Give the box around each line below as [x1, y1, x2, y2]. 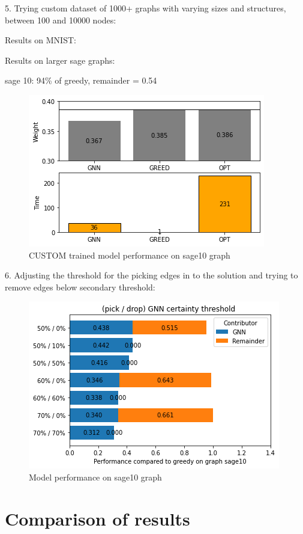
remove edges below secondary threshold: [5, 280, 155, 293]
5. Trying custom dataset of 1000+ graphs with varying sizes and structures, [5, 2, 286, 14]
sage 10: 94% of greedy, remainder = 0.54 [5, 74, 157, 87]
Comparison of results [5, 506, 190, 530]
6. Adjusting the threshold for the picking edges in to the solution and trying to [5, 269, 298, 281]
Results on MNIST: [5, 34, 76, 46]
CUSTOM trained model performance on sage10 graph [29, 248, 230, 261]
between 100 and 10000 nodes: [5, 13, 116, 26]
